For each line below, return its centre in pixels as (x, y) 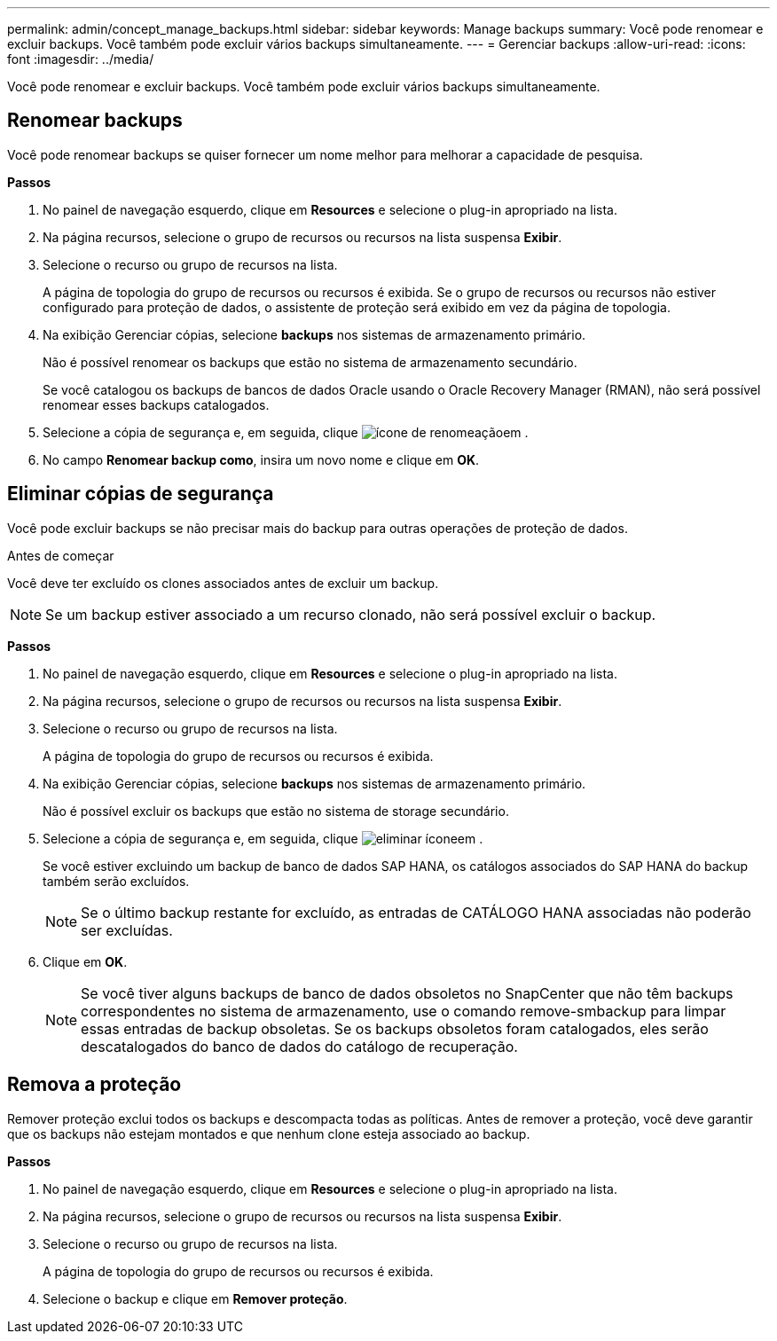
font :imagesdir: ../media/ (81, 59)
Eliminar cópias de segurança (141, 494)
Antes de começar (61, 555)
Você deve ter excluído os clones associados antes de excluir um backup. (223, 583)
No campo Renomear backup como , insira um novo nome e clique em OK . (261, 459)
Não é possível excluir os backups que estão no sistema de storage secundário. (276, 811)
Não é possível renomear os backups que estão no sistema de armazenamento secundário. (310, 362)
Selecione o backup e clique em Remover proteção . (195, 1298)
